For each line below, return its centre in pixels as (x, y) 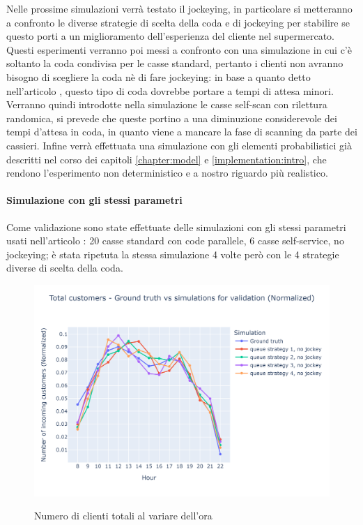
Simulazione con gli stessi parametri (94, 200)
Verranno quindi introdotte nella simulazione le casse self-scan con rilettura (167, 104)
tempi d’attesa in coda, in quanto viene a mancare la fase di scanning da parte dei (182, 132)
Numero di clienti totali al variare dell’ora (123, 516)
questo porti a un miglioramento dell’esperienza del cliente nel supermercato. (170, 36)
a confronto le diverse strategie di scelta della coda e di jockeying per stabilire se (178, 22)
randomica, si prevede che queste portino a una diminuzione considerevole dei (172, 118)
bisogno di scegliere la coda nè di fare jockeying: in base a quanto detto (159, 76)
